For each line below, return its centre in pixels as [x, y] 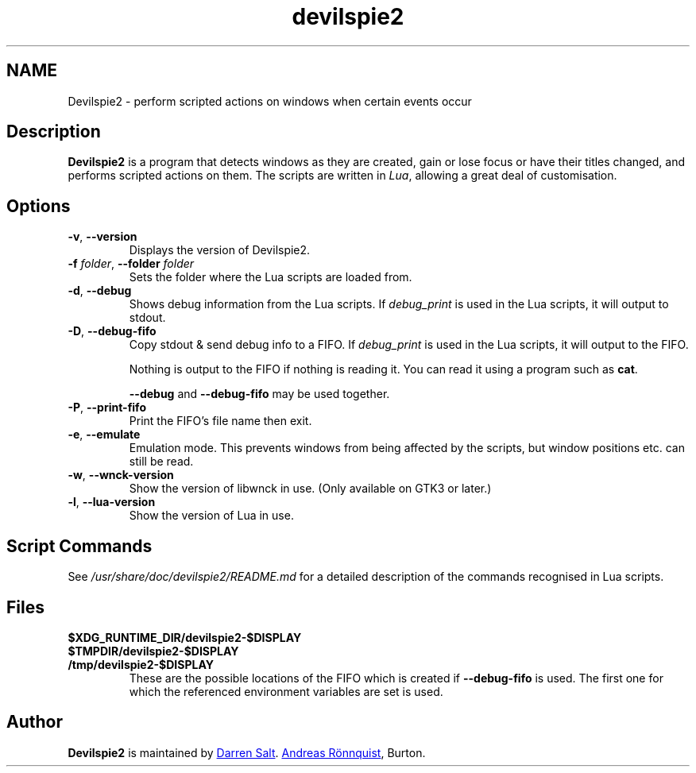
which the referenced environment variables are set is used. [286, 691]
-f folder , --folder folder [131, 264]
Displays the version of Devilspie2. [220, 250]
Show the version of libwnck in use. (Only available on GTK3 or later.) [310, 489]
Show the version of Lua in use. [211, 516]
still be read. [161, 462]
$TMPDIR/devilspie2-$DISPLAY [153, 651]
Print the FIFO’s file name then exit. [220, 421]
